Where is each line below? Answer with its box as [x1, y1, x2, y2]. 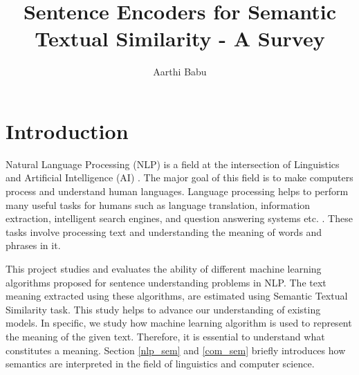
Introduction [6, 116, 129, 145]
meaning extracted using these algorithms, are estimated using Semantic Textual [6, 289, 348, 303]
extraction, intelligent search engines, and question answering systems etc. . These [6, 211, 353, 226]
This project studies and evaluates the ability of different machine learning [6, 262, 322, 275]
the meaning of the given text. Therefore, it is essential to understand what [6, 329, 325, 343]
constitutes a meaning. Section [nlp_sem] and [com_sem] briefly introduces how [6, 342, 346, 357]
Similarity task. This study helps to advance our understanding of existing [6, 302, 321, 316]
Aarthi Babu [153, 64, 207, 79]
